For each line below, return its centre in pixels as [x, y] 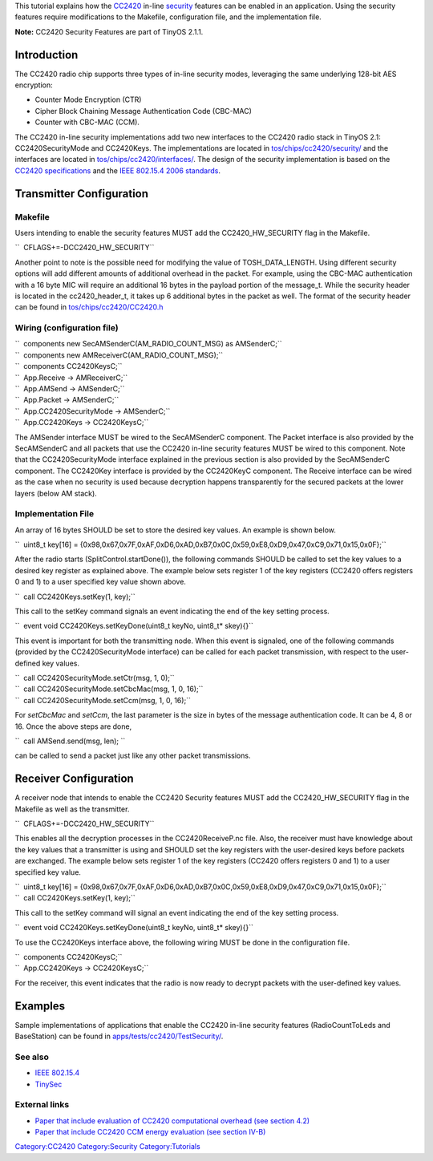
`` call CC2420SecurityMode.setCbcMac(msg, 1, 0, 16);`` [109, 689]
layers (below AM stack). [56, 493]
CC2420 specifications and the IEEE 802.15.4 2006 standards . [117, 170]
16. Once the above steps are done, [73, 726]
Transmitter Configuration [81, 194]
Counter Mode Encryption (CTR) [88, 99]
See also [32, 1057]
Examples [40, 1006]
